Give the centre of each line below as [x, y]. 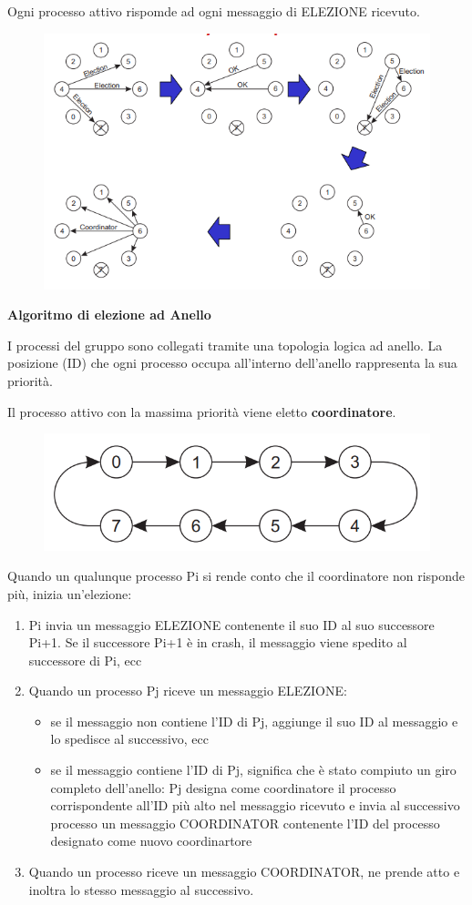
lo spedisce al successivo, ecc [129, 739]
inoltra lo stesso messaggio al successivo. [141, 889]
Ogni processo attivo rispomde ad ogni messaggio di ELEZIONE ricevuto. [214, 11]
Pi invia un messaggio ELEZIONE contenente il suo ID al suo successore [231, 624]
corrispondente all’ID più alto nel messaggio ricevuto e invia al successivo [255, 805]
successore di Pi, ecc [85, 660]
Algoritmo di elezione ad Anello [109, 315]
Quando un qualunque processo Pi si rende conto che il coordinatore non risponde [236, 576]
